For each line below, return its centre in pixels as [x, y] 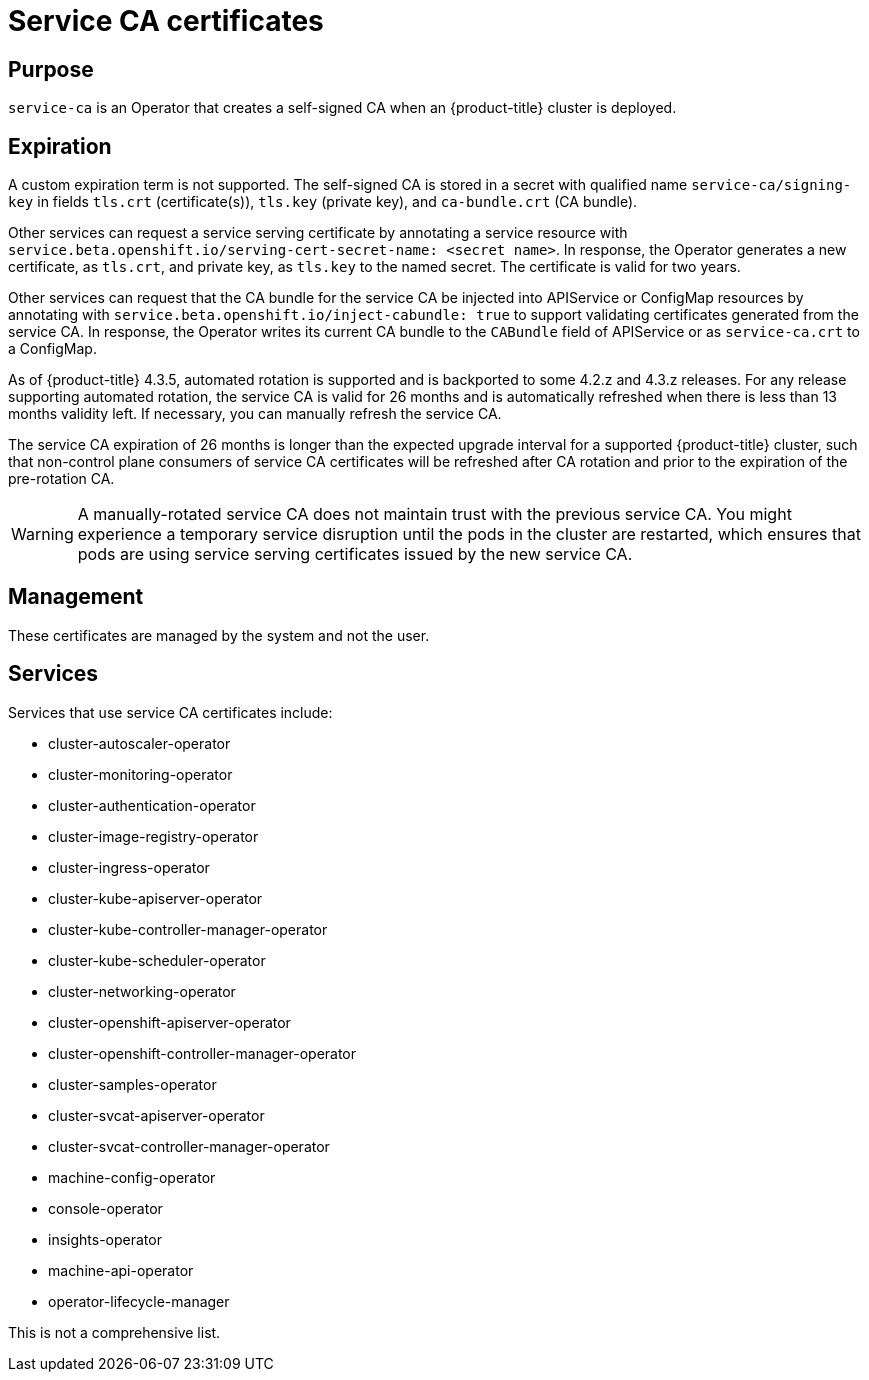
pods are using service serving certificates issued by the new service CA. [355, 554]
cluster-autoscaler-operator [139, 743]
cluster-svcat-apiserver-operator [156, 1115]
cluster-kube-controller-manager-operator [188, 929]
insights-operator [105, 1239]
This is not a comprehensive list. [114, 1332]
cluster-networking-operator [142, 991]
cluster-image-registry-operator [153, 836]
